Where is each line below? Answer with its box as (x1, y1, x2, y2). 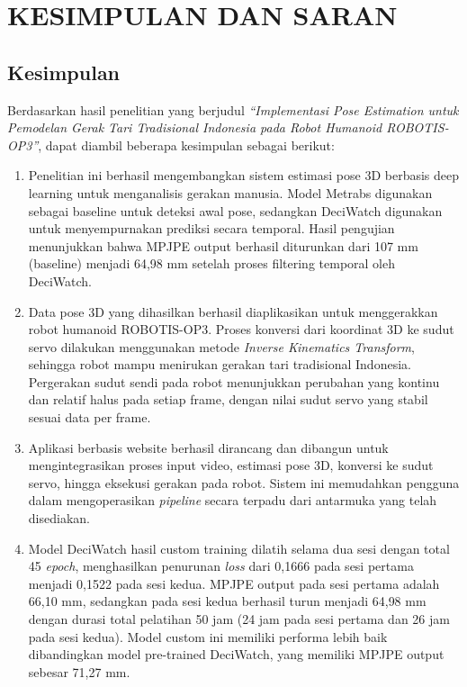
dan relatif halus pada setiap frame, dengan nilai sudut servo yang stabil (28, 390, 428, 409)
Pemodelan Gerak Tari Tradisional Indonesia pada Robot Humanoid (7, 118, 382, 137)
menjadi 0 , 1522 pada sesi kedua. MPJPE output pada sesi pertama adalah (28, 574, 440, 592)
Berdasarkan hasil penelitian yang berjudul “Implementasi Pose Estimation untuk (7, 100, 459, 119)
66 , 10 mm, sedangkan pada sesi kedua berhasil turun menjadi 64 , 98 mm (28, 592, 427, 610)
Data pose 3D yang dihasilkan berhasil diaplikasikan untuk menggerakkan (28, 302, 438, 321)
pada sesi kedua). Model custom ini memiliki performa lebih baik (28, 627, 388, 646)
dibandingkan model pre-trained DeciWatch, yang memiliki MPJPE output (28, 645, 445, 664)
